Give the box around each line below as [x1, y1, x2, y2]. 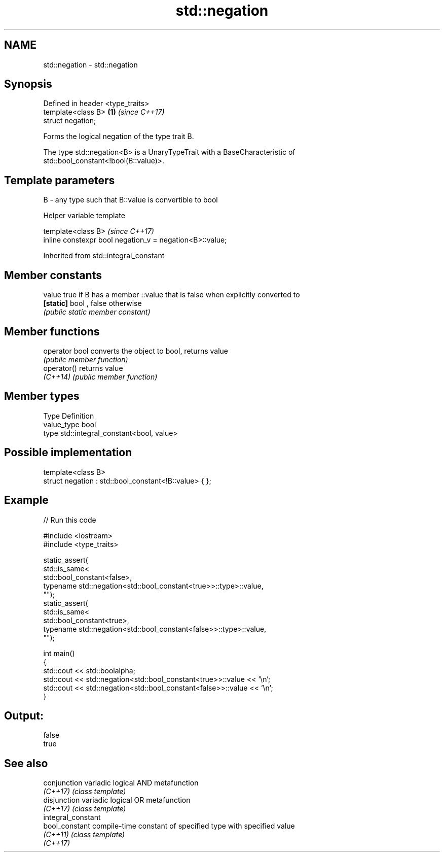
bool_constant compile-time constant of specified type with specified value [43, 821, 295, 831]
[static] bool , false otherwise [43, 299, 142, 308]
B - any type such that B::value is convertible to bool [43, 195, 218, 204]
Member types [4, 390, 80, 403]
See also [4, 757, 48, 770]
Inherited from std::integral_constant [43, 251, 165, 260]
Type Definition [43, 411, 94, 420]
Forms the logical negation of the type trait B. [43, 132, 194, 141]
